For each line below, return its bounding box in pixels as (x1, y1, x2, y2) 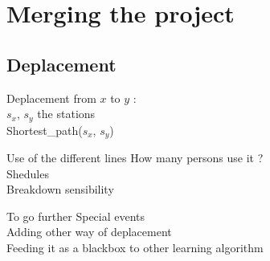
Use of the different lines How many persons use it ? (6, 149, 264, 166)
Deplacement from (6, 89, 96, 106)
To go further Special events (6, 207, 145, 224)
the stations (37, 105, 96, 122)
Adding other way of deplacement (6, 223, 172, 240)
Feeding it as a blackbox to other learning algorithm (6, 239, 264, 256)
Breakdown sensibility (6, 181, 114, 198)
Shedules (6, 165, 49, 181)
